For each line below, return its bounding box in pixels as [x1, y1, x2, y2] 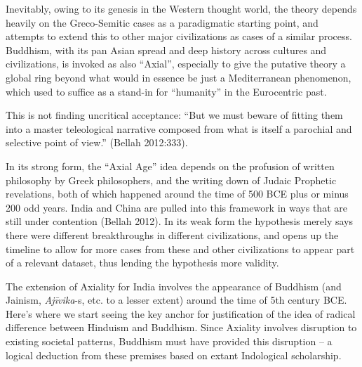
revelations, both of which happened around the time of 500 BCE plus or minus [6, 186, 349, 201]
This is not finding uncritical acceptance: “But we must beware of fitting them [6, 108, 343, 122]
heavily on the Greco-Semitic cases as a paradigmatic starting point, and [6, 15, 319, 30]
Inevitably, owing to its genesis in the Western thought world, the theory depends [6, 1, 357, 15]
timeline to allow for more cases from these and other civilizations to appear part [6, 241, 355, 256]
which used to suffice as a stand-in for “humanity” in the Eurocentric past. [6, 84, 327, 98]
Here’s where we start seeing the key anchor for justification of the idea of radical [6, 306, 356, 321]
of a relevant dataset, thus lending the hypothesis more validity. [6, 255, 279, 270]
